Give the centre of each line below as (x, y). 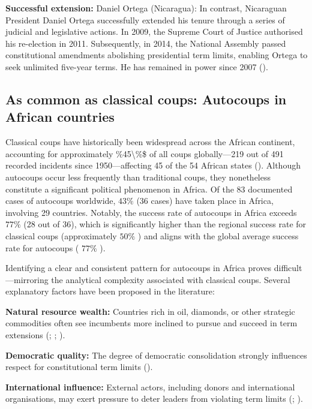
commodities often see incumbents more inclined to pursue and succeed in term (151, 323)
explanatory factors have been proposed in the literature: (110, 291)
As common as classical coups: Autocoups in (146, 99)
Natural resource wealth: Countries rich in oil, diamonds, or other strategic (150, 311)
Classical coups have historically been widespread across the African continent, (150, 142)
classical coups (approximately (61, 235)
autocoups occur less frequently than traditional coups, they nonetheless (138, 177)
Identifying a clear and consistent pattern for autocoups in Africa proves (139, 268)
